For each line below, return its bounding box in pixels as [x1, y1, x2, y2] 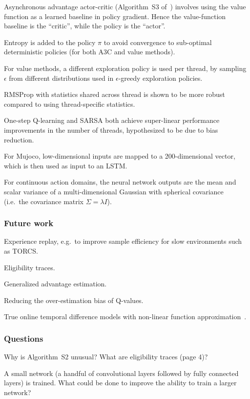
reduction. [4, 134, 34, 144]
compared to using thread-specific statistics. [4, 98, 135, 109]
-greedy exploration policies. [118, 72, 203, 83]
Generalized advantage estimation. [4, 279, 107, 289]
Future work [4, 217, 54, 229]
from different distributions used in [9, 72, 114, 83]
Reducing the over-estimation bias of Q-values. [4, 295, 144, 305]
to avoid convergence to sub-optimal [104, 37, 212, 47]
